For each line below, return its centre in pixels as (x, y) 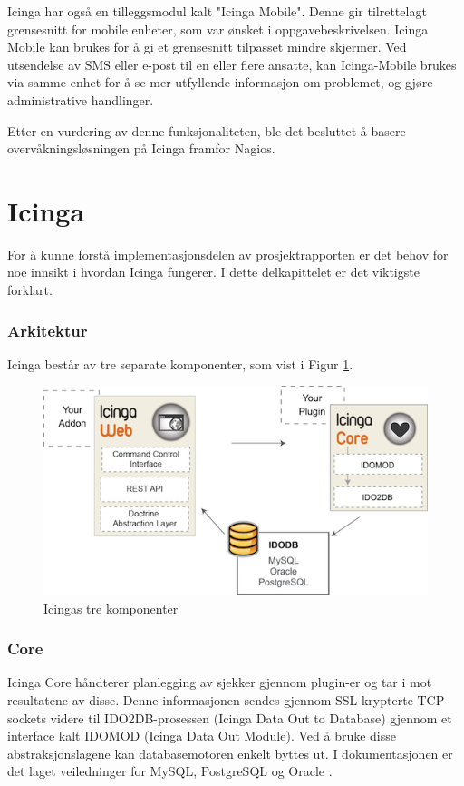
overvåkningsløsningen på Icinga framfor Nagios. (141, 148)
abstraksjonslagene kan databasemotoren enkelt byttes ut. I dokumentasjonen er (230, 753)
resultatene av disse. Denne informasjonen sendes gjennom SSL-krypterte (210, 699)
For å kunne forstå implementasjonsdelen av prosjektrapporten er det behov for (228, 254)
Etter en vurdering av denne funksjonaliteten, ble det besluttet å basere (207, 130)
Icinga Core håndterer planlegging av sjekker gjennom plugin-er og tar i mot (220, 682)
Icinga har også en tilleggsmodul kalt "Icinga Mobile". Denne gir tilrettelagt (217, 11)
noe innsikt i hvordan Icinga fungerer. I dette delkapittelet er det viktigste (213, 272)
